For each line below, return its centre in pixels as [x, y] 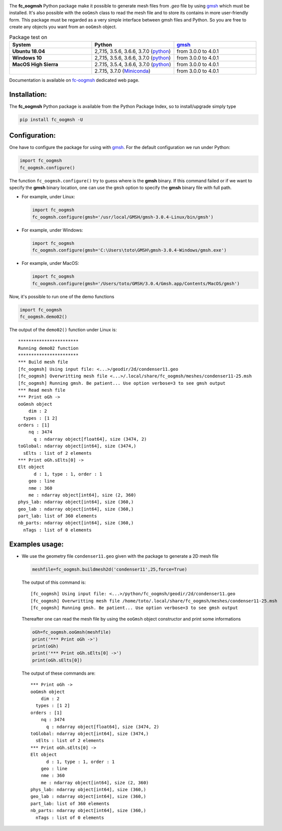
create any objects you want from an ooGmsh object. [63, 27]
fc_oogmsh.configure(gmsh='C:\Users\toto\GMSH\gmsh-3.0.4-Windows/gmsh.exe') [129, 250]
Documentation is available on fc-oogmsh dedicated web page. [74, 80]
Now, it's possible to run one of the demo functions [62, 296]
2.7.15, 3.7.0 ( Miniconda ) [122, 71]
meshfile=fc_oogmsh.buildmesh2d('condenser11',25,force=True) [110, 569]
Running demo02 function [48, 348]
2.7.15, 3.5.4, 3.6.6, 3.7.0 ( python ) [133, 64]
